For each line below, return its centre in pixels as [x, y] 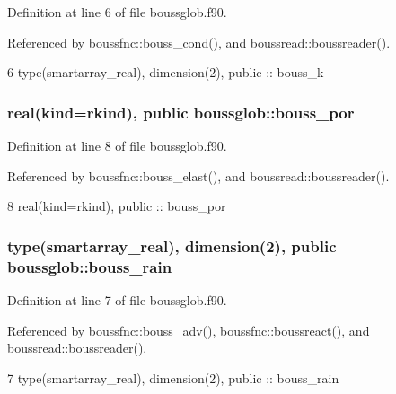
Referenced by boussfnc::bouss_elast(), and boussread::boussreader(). [198, 175]
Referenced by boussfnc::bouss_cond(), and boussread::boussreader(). [199, 42]
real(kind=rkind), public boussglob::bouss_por [181, 112]
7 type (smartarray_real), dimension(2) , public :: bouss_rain [173, 377]
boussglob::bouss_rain [90, 266]
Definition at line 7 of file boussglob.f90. [117, 299]
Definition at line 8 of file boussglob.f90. [117, 145]
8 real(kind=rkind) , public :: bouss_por [117, 206]
